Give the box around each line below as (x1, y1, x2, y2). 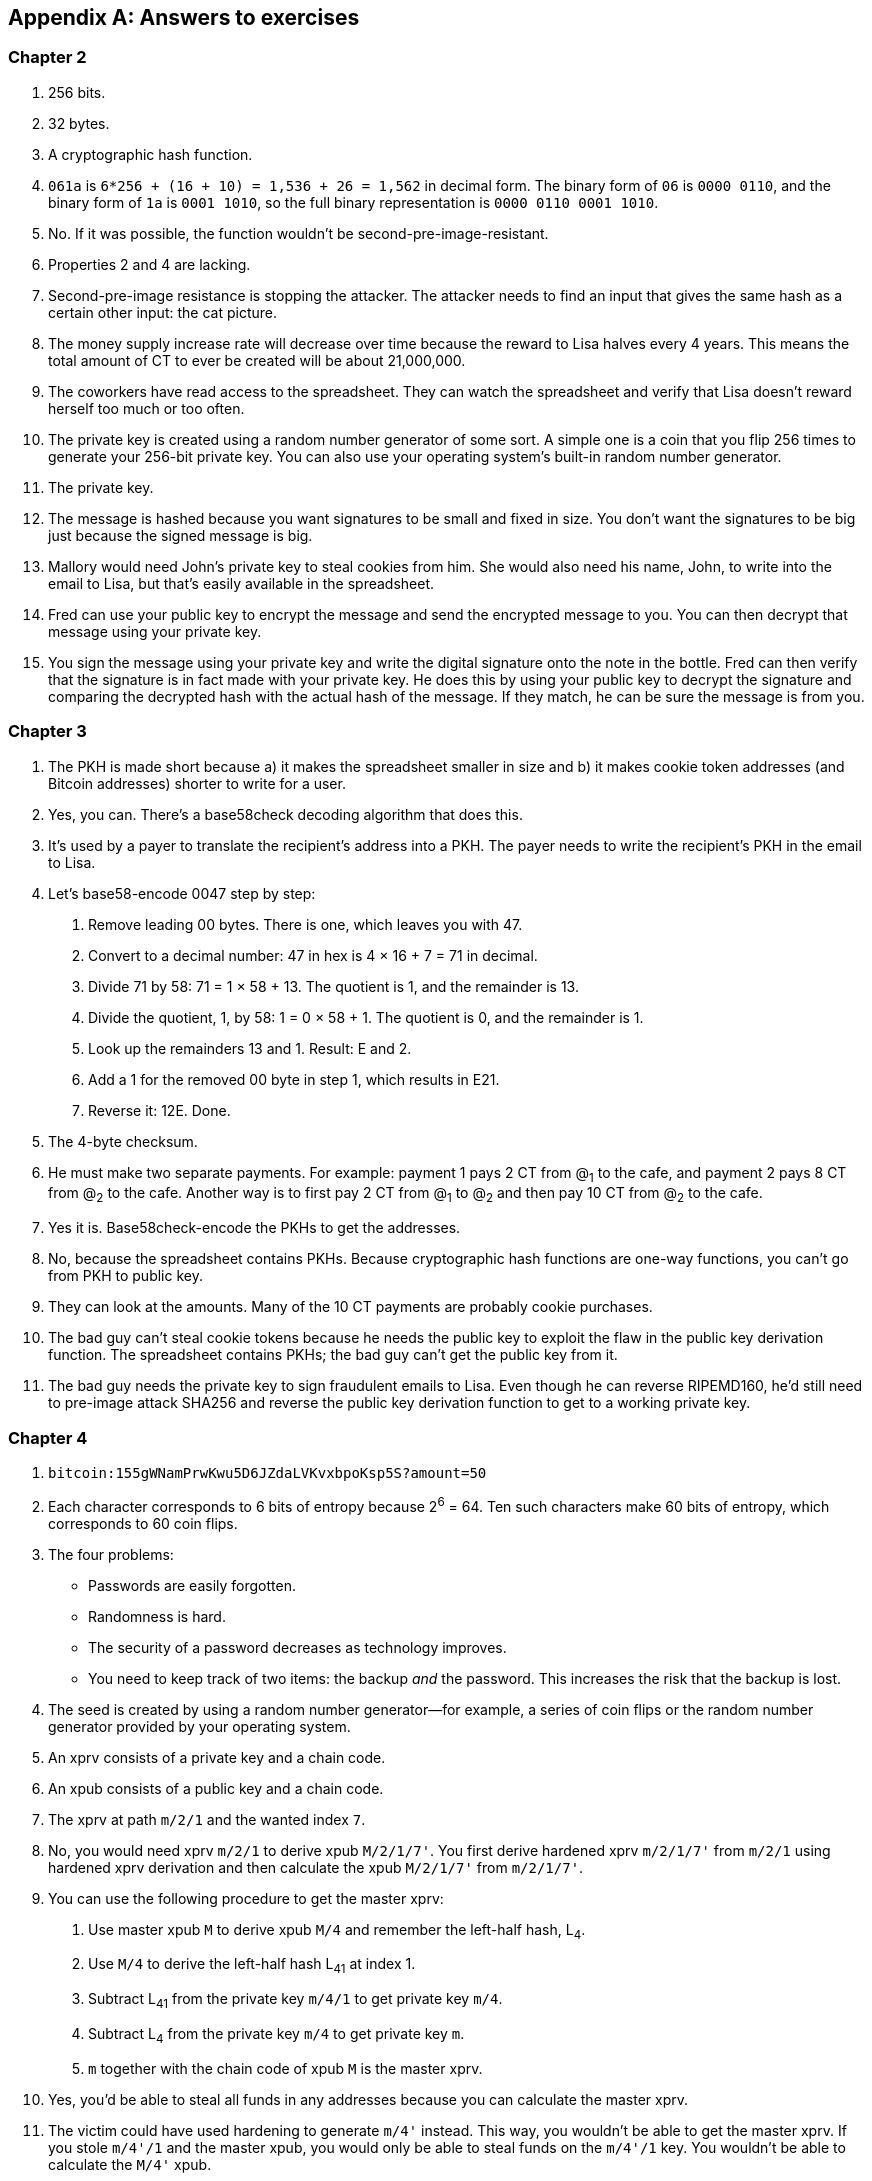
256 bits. (48, 83, 106, 101)
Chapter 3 (8, 721, 87, 742)
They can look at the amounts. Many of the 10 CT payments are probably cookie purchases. (48, 1298, 653, 1316)
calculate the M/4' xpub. (48, 2155, 212, 2173)
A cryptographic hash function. (48, 145, 253, 163)
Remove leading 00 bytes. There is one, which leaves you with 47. (88, 915, 523, 933)
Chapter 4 (8, 1427, 88, 1448)
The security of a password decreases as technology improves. (88, 1638, 507, 1656)
